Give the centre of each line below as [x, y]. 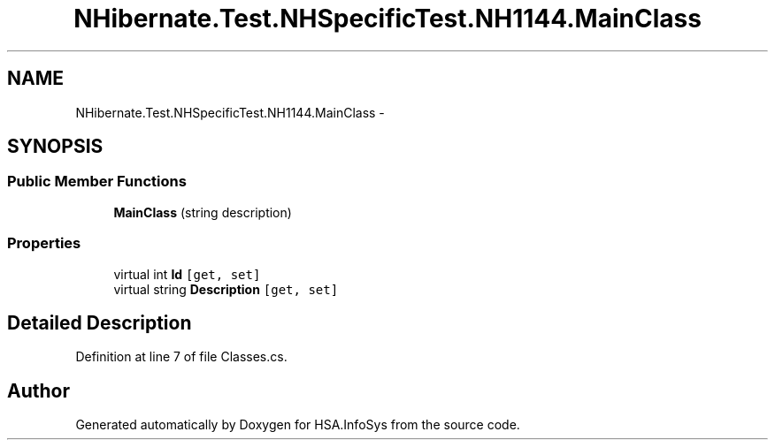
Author [38, 390]
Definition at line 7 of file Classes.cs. [181, 357]
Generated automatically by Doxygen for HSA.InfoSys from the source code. [298, 425]
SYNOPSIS [55, 147]
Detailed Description [100, 322]
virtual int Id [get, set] [187, 274]
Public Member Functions [97, 182]
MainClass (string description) [203, 212]
